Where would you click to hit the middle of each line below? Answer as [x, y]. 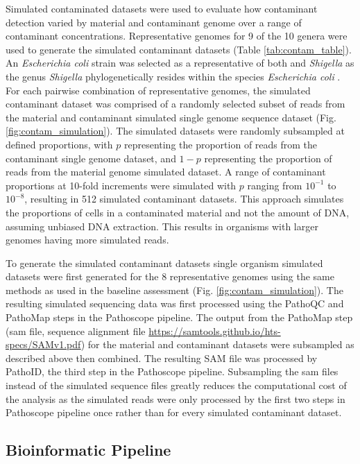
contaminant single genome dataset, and [91, 158]
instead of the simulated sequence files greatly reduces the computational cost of [176, 385]
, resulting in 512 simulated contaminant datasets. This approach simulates [184, 199]
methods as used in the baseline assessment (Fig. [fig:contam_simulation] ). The [174, 290]
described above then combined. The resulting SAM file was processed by [162, 358]
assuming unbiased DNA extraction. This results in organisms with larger [162, 226]
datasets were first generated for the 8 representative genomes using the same [170, 276]
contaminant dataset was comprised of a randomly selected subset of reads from [175, 104]
